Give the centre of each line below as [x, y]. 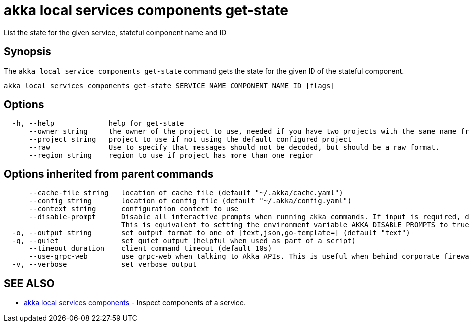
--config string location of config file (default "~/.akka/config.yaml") [190, 201]
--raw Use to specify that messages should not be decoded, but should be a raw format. [234, 147]
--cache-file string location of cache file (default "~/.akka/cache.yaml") [186, 193]
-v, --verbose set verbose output [104, 265]
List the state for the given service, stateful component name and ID [115, 32]
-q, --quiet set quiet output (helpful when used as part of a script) [184, 241]
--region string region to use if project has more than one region [171, 155]
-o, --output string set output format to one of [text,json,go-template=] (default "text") [211, 233]
